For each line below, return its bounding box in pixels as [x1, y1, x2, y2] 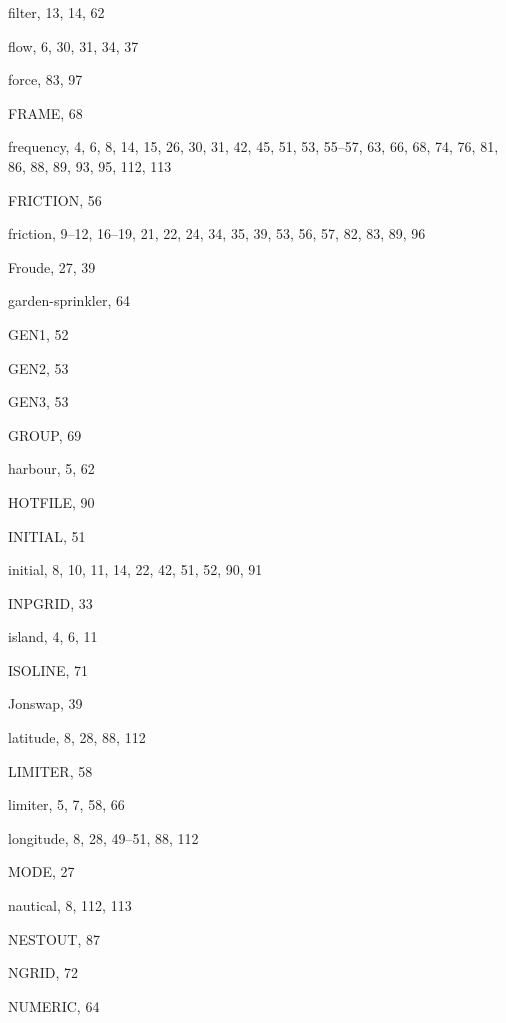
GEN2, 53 [8, 357, 69, 378]
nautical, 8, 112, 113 [8, 895, 132, 916]
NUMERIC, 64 [8, 995, 100, 1016]
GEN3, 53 [8, 391, 69, 412]
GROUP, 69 [8, 424, 82, 445]
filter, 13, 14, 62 [8, 2, 105, 22]
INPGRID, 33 [8, 592, 93, 613]
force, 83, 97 [8, 69, 83, 90]
